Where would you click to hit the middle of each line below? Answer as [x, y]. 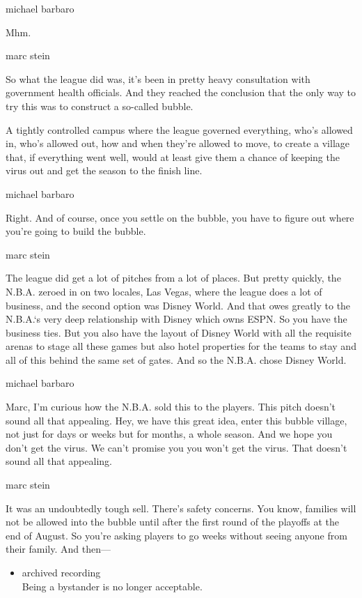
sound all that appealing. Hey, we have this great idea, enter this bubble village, [176, 420]
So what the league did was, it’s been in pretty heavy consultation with [158, 78]
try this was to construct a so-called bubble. [100, 106]
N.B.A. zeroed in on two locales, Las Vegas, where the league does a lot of [164, 291]
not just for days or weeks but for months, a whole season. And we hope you [169, 434]
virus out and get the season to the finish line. [104, 170]
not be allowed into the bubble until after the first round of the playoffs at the [173, 522]
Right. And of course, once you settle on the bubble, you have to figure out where [180, 217]
